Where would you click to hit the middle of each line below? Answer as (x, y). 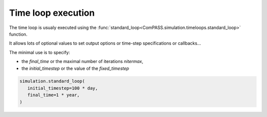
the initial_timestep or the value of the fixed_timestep (75, 68)
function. (18, 34)
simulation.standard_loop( (52, 81)
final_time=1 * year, (54, 95)
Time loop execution (52, 13)
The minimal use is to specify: (40, 52)
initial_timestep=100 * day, (63, 88)
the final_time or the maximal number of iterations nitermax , (82, 61)
